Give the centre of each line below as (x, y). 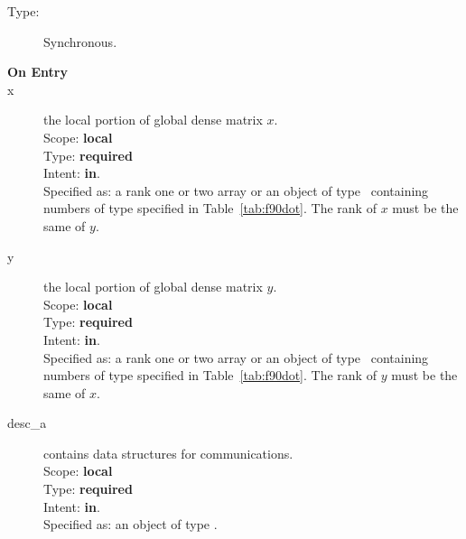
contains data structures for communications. (168, 453)
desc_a (27, 423)
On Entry (37, 72)
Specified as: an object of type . (130, 524)
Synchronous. (80, 41)
